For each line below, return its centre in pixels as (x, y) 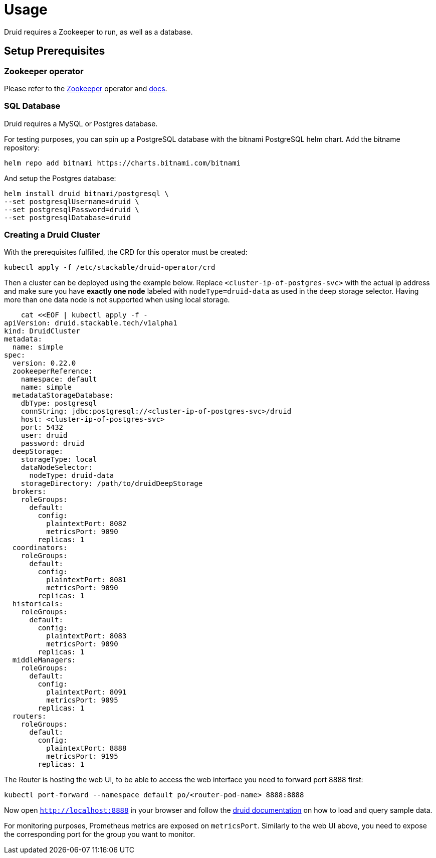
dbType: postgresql (59, 403)
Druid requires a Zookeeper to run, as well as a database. (98, 32)
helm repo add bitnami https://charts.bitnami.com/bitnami (123, 163)
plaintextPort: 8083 (86, 636)
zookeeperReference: (53, 371)
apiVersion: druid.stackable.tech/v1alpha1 (91, 323)
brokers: (29, 492)
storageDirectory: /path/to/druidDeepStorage (112, 484)
